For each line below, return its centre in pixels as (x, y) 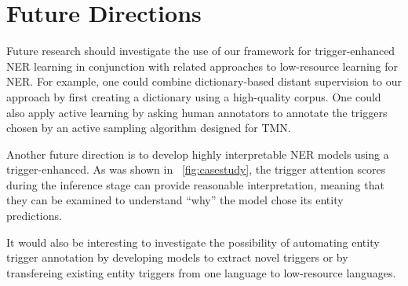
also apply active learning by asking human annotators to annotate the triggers (197, 112)
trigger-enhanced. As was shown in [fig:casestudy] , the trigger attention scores (196, 169)
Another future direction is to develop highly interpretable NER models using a (198, 154)
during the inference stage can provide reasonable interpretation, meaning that (195, 184)
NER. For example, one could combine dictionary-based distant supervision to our (204, 81)
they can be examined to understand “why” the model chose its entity (175, 200)
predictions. (34, 216)
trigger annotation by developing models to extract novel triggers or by (177, 257)
